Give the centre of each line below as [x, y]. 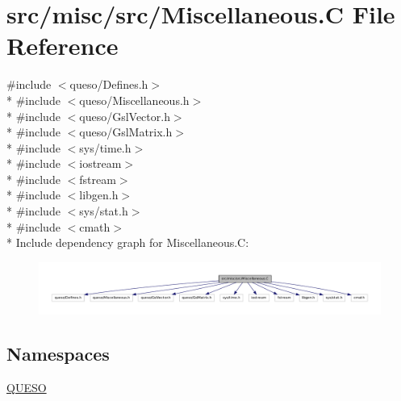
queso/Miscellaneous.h [134, 100]
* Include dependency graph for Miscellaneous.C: [128, 242]
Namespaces [58, 354]
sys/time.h [105, 147]
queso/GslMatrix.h [126, 132]
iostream [100, 163]
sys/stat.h [104, 211]
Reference [63, 46]
